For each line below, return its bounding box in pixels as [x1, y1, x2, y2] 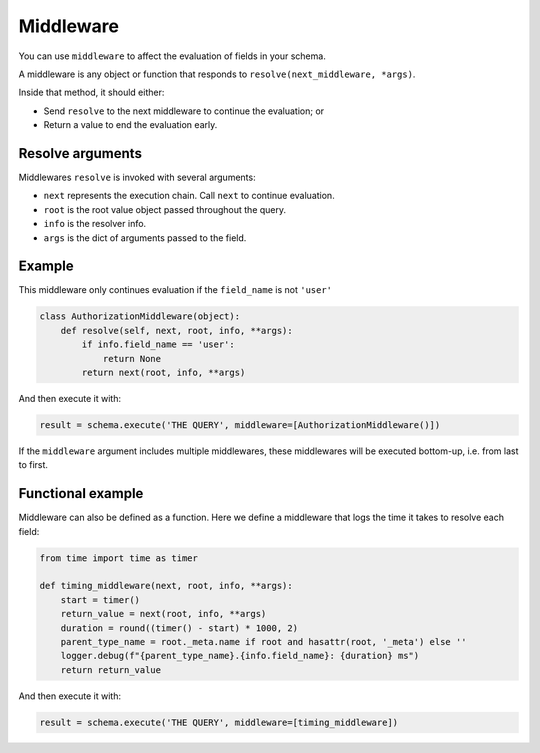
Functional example [18, 485, 144, 502]
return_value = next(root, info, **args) [60, 608, 267, 620]
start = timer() [60, 594, 140, 605]
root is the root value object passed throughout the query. [43, 203, 287, 215]
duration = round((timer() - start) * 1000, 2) [60, 622, 299, 634]
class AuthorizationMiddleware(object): [39, 311, 240, 322]
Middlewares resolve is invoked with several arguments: [18, 171, 256, 184]
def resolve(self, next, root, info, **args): [60, 325, 294, 336]
